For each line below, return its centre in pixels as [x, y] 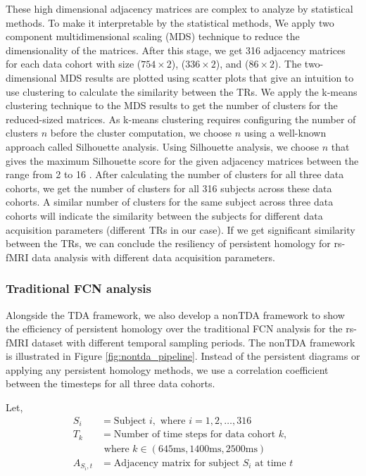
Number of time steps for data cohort [195, 435]
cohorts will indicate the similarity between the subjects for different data [164, 215]
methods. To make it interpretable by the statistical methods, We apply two [170, 22]
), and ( [232, 64]
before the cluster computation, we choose [141, 133]
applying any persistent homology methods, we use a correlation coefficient [167, 369]
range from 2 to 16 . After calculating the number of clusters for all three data [175, 174]
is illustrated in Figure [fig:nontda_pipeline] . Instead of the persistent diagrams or [183, 356]
